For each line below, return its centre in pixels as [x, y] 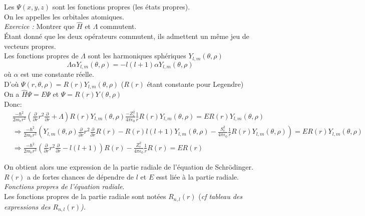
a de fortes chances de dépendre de [81, 176]
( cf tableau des [221, 196]
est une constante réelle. [57, 74]
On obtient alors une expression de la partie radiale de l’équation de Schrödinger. [129, 167]
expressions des [27, 206]
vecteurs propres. [30, 46]
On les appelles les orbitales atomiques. [64, 16]
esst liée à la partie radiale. [197, 176]
